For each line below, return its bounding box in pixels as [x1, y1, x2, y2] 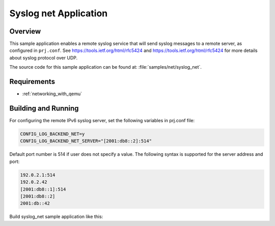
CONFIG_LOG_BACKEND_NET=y [20, 131, 85, 137]
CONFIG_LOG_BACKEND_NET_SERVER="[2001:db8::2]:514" [20, 138, 152, 144]
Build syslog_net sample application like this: [9, 214, 103, 220]
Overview [9, 27, 41, 36]
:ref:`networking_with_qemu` [22, 91, 82, 97]
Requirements [9, 77, 56, 86]
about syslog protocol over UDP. [9, 54, 78, 61]
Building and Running [9, 104, 79, 112]
